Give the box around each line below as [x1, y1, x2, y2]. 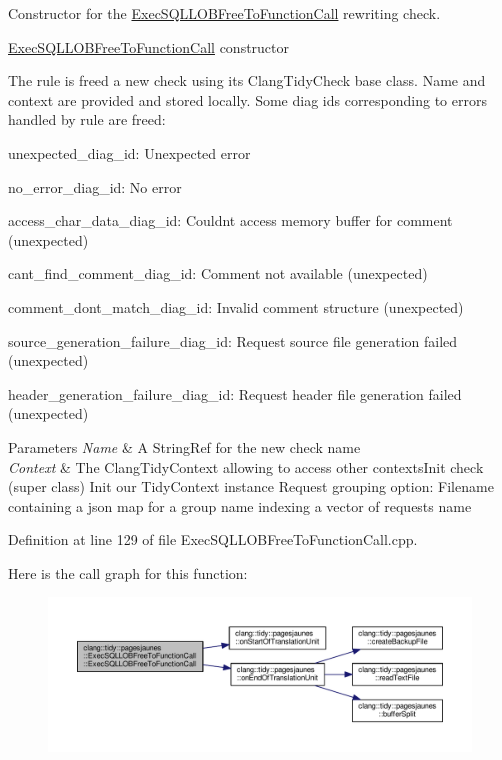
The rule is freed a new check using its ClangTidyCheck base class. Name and [8, 70, 486, 91]
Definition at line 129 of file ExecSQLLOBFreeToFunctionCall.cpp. [8, 529, 418, 550]
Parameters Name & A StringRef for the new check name [8, 436, 361, 457]
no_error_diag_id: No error [8, 176, 182, 197]
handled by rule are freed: [8, 109, 166, 130]
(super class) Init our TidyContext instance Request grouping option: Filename [8, 476, 494, 497]
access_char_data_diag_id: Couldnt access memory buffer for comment [8, 210, 453, 231]
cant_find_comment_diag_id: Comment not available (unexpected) [8, 263, 428, 284]
